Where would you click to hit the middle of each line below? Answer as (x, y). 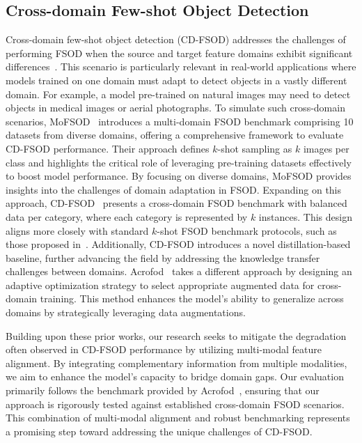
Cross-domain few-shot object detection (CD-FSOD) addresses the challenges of (176, 39)
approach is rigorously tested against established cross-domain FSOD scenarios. (175, 404)
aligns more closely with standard (77, 230)
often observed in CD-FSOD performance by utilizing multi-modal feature (164, 349)
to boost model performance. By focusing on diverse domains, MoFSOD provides (179, 176)
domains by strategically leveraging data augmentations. (126, 312)
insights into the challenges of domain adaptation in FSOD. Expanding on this (174, 189)
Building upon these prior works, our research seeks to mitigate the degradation (176, 335)
